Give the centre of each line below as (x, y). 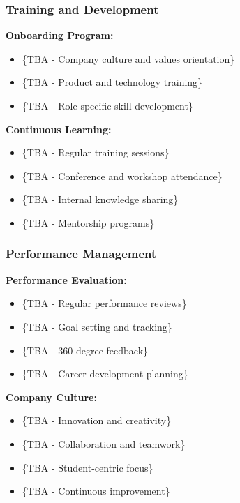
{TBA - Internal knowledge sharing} (100, 199)
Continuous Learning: (59, 129)
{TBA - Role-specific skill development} (107, 105)
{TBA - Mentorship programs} (88, 222)
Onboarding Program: (60, 35)
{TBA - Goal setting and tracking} (97, 326)
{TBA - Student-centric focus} (88, 467)
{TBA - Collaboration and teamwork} (104, 443)
